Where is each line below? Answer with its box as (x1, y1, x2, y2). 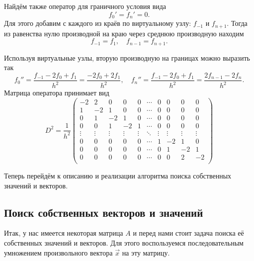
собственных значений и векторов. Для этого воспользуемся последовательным (4, 238, 244, 248)
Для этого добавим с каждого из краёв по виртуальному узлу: (4, 18, 191, 28)
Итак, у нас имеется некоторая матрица (4, 228, 123, 238)
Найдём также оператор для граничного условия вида (4, 1, 167, 11)
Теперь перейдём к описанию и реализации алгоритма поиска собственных (4, 171, 232, 181)
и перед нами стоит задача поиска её (133, 228, 244, 238)
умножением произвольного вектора (4, 247, 113, 258)
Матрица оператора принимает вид (4, 87, 109, 98)
